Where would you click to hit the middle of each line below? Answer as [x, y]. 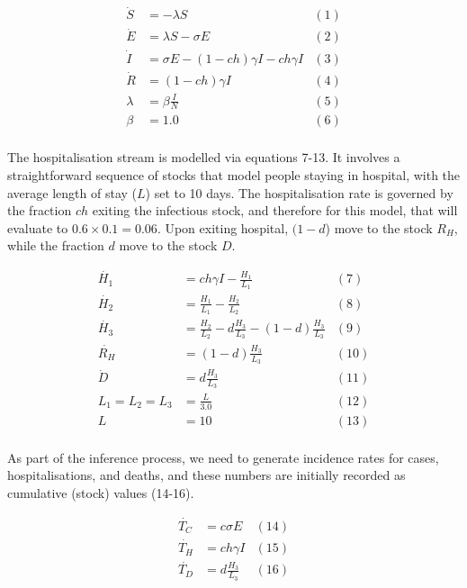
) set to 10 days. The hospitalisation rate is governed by [299, 192]
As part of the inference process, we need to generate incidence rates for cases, [223, 457]
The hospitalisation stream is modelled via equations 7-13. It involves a [204, 157]
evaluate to [38, 227]
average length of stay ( [72, 192]
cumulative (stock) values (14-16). [101, 493]
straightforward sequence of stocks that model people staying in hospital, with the [234, 175]
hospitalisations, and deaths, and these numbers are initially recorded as [207, 475]
